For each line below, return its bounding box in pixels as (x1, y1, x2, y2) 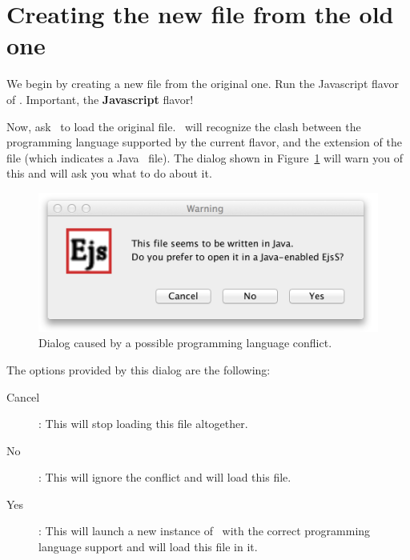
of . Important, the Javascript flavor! (6, 90, 194, 107)
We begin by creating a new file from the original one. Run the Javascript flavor (6, 75, 399, 92)
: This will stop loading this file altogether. (38, 415, 248, 432)
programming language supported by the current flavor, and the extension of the (6, 134, 402, 150)
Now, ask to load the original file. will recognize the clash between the (6, 118, 361, 134)
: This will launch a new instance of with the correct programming (38, 522, 371, 539)
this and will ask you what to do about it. (6, 165, 212, 182)
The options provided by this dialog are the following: (6, 361, 271, 378)
